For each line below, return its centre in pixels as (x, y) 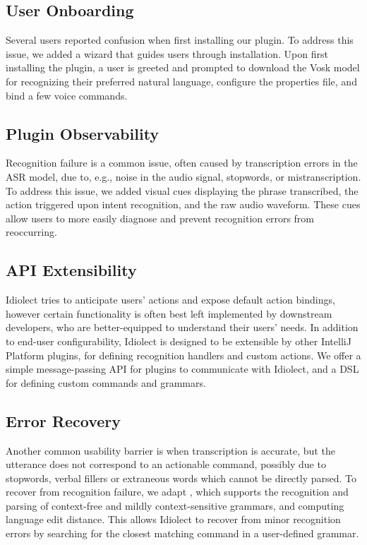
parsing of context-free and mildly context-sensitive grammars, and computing (175, 505)
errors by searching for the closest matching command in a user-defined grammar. (182, 533)
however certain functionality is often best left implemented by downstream (169, 313)
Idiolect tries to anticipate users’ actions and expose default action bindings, (170, 300)
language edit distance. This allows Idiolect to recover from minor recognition (173, 519)
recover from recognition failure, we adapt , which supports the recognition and (177, 492)
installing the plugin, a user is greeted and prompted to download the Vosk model (183, 67)
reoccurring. (31, 232)
